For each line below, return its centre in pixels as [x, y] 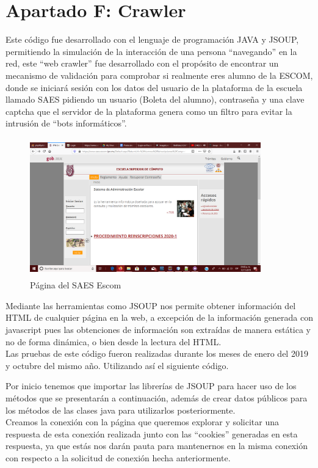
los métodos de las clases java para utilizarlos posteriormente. [121, 410]
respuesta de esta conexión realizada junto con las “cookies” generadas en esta [152, 433]
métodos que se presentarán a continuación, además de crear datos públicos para [157, 397]
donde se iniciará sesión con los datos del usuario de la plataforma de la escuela [154, 87]
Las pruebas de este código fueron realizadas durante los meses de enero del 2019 [157, 353]
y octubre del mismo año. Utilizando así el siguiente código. [117, 365]
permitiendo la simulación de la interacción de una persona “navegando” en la [151, 51]
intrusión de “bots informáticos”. [66, 123]
